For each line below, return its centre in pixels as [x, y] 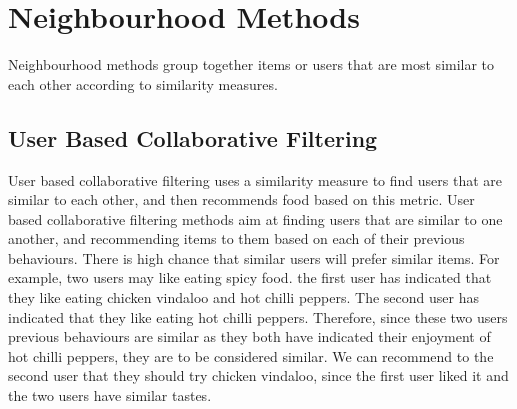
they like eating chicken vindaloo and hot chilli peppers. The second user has [243, 297]
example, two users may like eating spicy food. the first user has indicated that [250, 277]
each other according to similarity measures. [143, 83]
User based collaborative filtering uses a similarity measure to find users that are [255, 179]
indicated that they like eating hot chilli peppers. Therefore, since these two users [258, 316]
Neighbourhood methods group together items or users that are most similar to [251, 64]
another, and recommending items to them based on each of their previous [236, 238]
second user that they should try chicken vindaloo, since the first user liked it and [258, 375]
